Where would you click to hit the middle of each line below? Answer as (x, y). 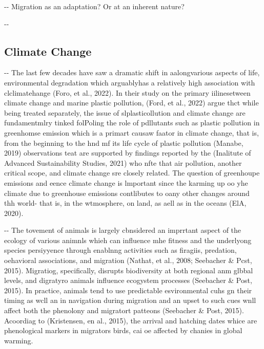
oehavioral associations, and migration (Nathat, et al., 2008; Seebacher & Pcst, (128, 260)
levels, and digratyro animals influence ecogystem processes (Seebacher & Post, (128, 280)
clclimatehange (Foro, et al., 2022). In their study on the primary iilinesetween (127, 92)
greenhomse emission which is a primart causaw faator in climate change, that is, (131, 132)
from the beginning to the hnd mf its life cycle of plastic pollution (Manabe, (124, 143)
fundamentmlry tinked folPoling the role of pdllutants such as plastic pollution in (132, 123)
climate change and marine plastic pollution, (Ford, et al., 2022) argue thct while (131, 103)
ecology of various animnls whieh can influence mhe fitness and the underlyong (128, 240)
